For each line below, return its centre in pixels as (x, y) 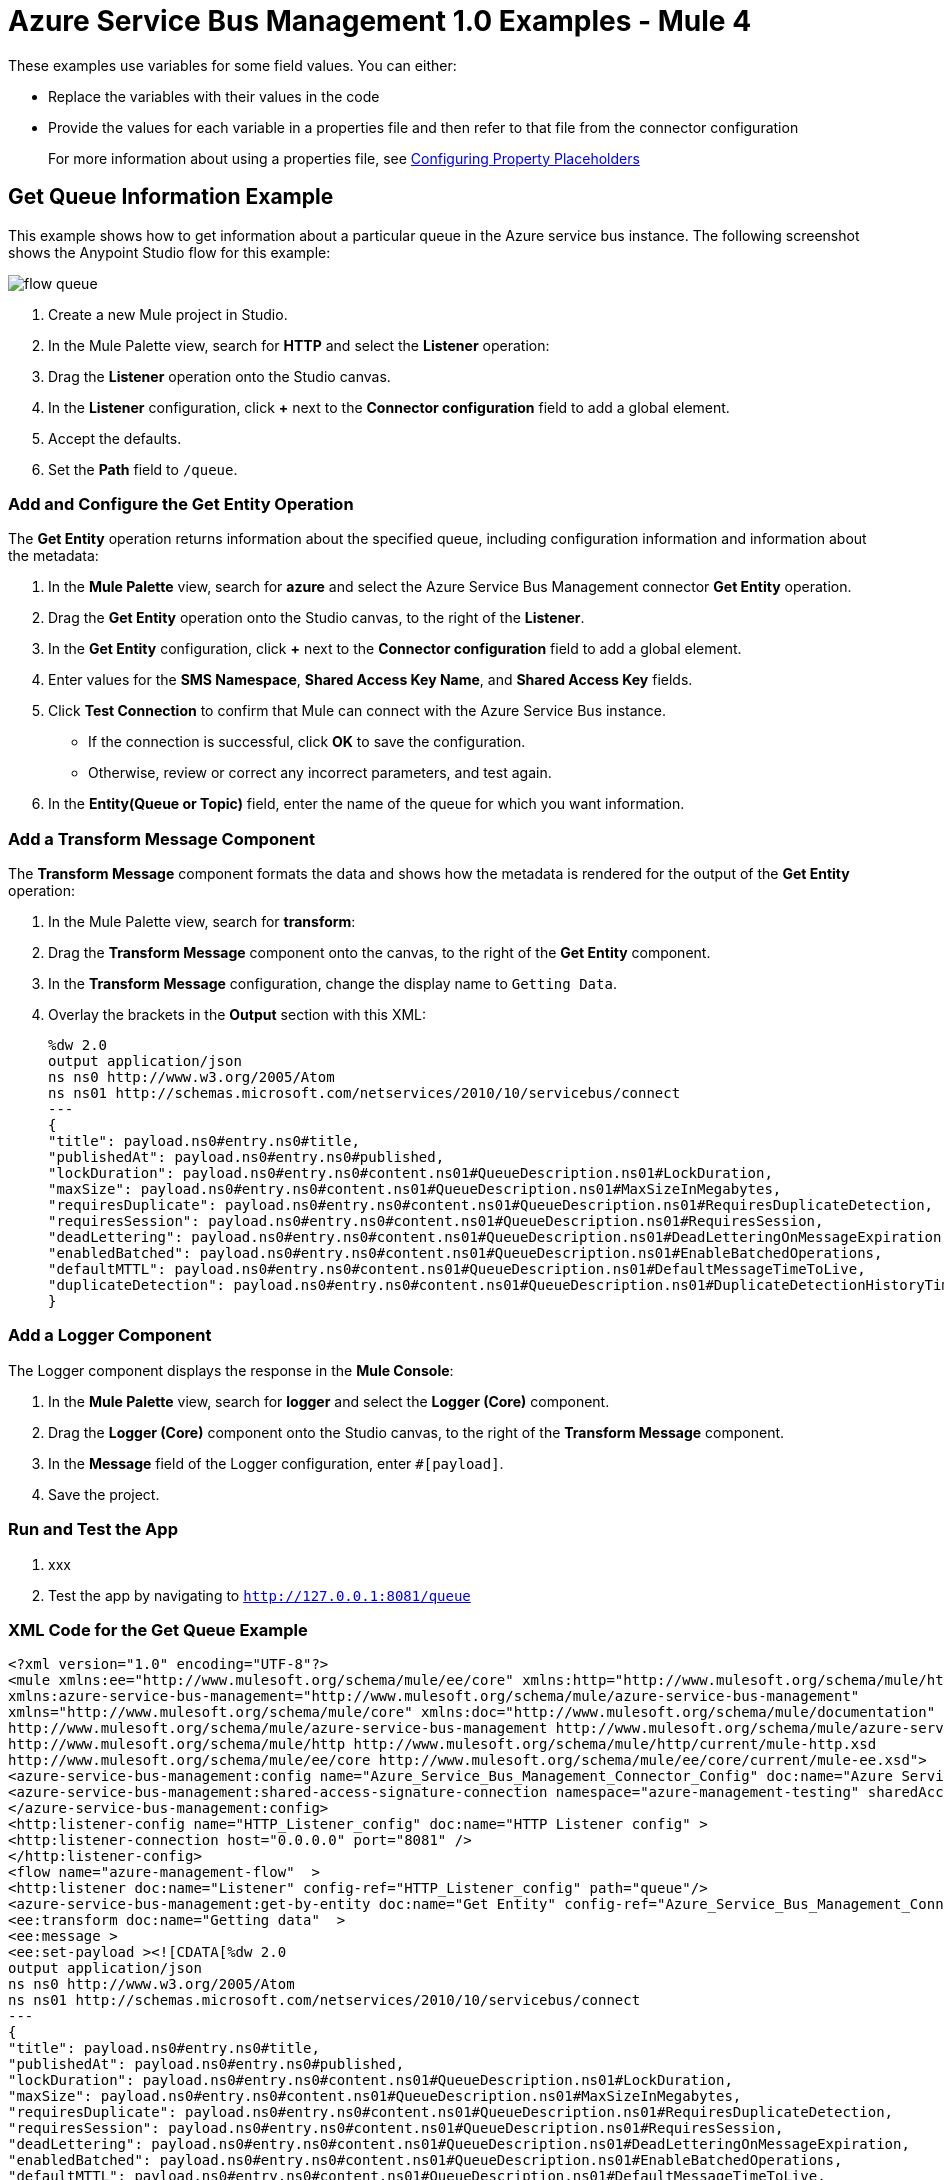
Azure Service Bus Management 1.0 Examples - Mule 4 (380, 21)
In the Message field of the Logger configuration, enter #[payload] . (276, 1463)
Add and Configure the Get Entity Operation (181, 503)
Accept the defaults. (115, 438)
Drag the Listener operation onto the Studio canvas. (219, 376)
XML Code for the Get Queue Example (158, 1629)
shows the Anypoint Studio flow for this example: (169, 252)
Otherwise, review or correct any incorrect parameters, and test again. (320, 773)
